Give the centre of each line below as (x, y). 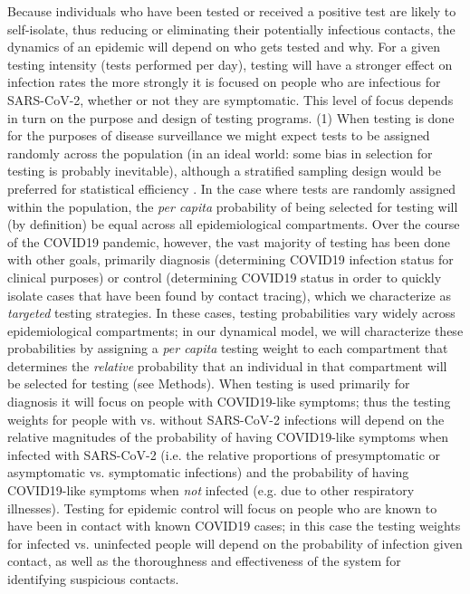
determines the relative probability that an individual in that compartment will (227, 365)
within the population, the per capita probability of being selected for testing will (233, 206)
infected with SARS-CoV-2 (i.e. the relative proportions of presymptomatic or (224, 454)
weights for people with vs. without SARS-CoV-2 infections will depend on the (226, 419)
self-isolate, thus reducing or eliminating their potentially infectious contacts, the (231, 29)
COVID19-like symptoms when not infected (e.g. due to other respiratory (211, 490)
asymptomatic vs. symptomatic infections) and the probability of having (208, 472)
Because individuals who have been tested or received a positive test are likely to (232, 11)
